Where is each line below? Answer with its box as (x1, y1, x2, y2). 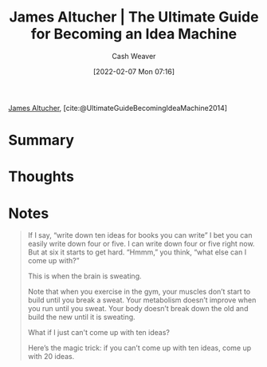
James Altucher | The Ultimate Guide (9, 8, 259, 26)
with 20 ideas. (27, 352, 75, 361)
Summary (8, 132, 74, 149)
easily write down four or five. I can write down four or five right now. (27, 239, 255, 249)
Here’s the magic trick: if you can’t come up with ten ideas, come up (27, 343, 252, 353)
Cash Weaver (112, 51, 156, 61)
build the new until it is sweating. (27, 312, 135, 322)
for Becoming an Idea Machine (30, 25, 238, 43)
